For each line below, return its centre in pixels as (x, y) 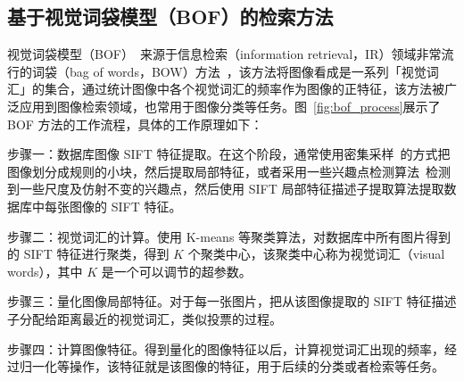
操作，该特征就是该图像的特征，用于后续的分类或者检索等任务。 (257, 366)
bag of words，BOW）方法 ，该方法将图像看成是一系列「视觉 (248, 71)
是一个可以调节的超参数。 (176, 271)
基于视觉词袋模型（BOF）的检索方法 (170, 17)
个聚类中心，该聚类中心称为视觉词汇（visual (316, 254)
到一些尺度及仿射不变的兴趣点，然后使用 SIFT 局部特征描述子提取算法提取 (226, 189)
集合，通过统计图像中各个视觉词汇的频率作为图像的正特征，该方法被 (244, 89)
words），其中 (45, 271)
